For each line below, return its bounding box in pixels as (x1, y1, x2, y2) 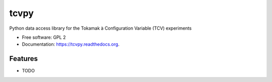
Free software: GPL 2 (22, 34, 66, 40)
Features (9, 54, 38, 63)
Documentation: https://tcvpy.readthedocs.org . (22, 41, 120, 47)
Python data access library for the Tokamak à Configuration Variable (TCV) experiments (9, 25, 192, 31)
